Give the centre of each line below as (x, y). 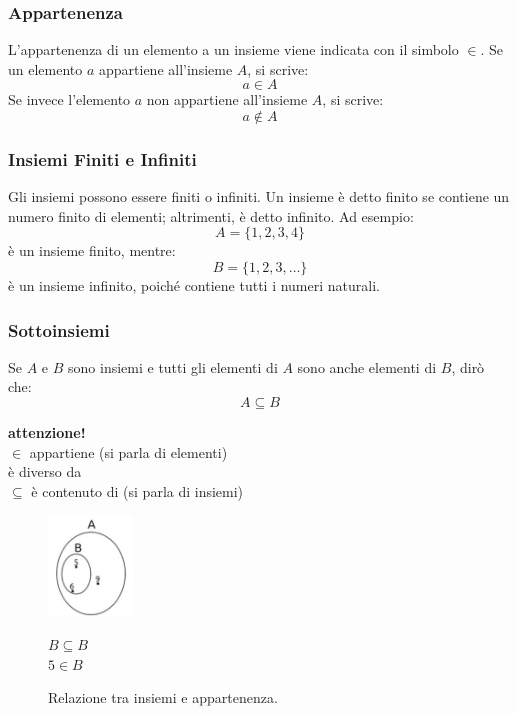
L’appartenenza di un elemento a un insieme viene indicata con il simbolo (233, 49)
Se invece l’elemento (69, 99)
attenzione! (47, 432)
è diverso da (45, 471)
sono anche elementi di (367, 366)
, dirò (468, 366)
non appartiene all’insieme (227, 99)
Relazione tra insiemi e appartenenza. (163, 697)
